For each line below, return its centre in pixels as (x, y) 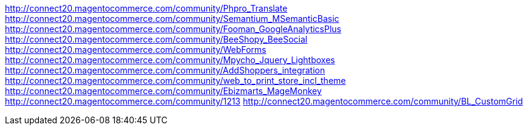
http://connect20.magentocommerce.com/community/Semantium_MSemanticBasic (172, 19)
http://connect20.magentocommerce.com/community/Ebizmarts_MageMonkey (163, 91)
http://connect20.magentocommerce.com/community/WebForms (136, 50)
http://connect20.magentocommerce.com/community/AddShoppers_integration (165, 70)
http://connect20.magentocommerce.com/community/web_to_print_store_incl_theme (175, 80)
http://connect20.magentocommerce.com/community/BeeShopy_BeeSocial (156, 39)
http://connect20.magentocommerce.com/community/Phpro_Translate (146, 8)
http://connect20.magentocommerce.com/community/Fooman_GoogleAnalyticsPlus (173, 29)
